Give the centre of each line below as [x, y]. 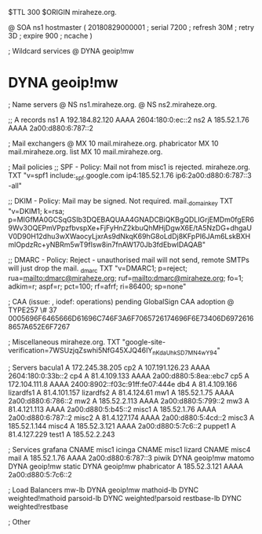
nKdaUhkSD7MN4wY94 [185, 353]
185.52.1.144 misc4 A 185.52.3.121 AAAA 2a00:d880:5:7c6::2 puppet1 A [122, 426]
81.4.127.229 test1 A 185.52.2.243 [62, 435]
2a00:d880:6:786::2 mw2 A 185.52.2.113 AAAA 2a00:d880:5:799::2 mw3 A [129, 401]
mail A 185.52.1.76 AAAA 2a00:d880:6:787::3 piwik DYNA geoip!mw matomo [131, 458]
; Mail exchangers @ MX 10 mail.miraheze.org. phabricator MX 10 [113, 143]
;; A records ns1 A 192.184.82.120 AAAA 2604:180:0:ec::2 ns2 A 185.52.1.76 [129, 120]
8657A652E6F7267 [39, 327]
